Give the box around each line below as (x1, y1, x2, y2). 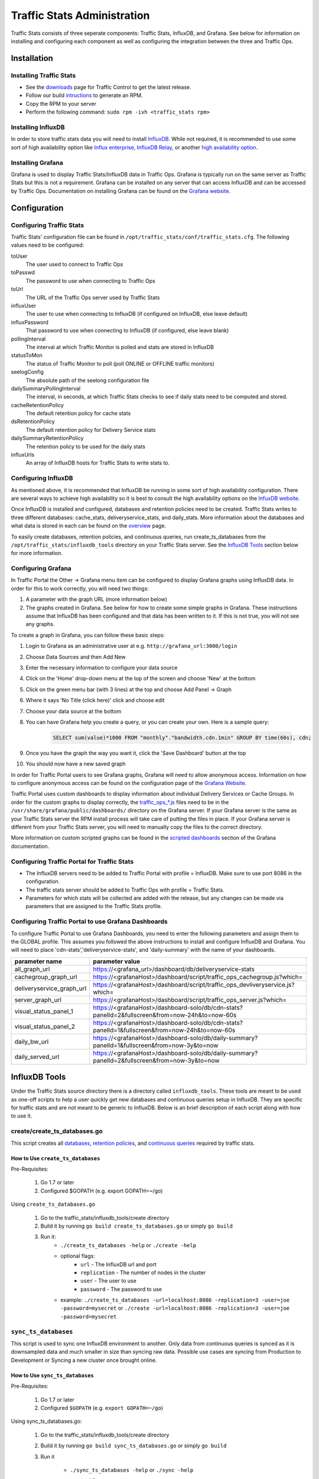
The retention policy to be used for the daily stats (25, 443, 146, 450)
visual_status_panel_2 (14, 1022, 76, 1031)
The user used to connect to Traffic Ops (25, 261, 123, 268)
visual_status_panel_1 (14, 1007, 74, 1015)
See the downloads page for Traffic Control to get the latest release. (25, 83, 191, 91)
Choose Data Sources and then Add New (25, 653, 126, 660)
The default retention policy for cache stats (25, 410, 131, 417)
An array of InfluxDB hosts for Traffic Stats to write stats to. (25, 459, 170, 467)
